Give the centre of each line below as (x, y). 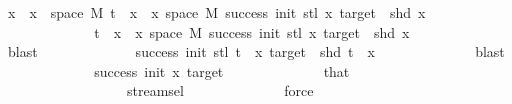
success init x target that (222, 70)
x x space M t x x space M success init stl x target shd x (216, 12)
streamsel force (220, 90)
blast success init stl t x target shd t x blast (256, 51)
